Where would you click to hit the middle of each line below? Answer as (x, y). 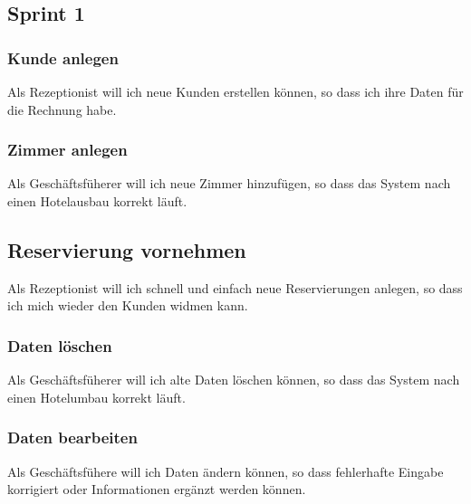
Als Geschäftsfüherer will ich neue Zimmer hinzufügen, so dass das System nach (229, 183)
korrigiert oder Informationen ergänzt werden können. (157, 489)
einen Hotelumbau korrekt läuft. (96, 397)
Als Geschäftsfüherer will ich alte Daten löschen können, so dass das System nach (234, 380)
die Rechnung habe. (62, 109)
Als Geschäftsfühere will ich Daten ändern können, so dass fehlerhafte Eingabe (226, 471)
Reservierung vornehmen (127, 249)
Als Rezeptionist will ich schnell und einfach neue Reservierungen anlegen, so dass (235, 287)
